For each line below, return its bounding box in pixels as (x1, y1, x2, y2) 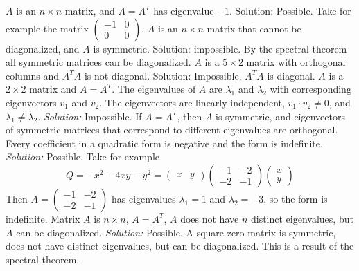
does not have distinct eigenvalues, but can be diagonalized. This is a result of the (6, 239, 354, 253)
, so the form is (263, 191, 328, 205)
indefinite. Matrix (6, 211, 80, 225)
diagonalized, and (6, 41, 80, 55)
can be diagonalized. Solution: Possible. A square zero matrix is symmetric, (16, 225, 336, 239)
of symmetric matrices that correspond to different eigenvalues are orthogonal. (6, 122, 338, 137)
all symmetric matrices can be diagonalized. (6, 55, 191, 69)
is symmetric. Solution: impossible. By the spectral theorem (93, 41, 347, 55)
